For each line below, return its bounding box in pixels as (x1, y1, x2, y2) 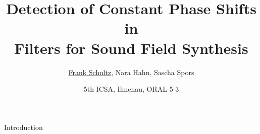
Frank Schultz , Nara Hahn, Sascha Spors (68, 66, 194, 77)
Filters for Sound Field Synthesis (14, 37, 248, 58)
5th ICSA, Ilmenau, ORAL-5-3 (83, 84, 179, 94)
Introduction (4, 121, 43, 132)
